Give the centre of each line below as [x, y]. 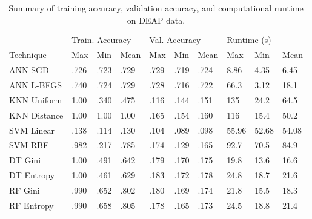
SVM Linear [32, 130]
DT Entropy [32, 175]
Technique [28, 55]
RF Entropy [32, 205]
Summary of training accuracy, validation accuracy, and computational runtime [156, 8]
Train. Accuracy [101, 40]
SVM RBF [29, 145]
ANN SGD [29, 70]
